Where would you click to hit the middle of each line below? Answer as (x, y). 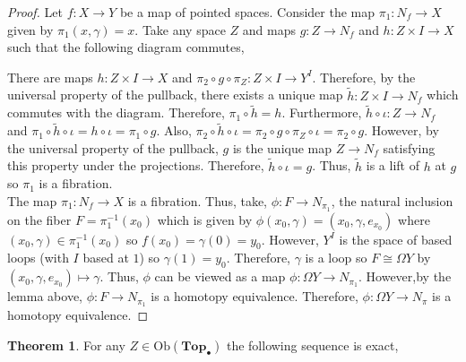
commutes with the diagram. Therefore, (116, 112)
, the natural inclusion (392, 200)
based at (106, 258)
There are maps (50, 77)
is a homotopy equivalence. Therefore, (255, 296)
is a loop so (336, 258)
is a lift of (393, 165)
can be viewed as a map (220, 276)
